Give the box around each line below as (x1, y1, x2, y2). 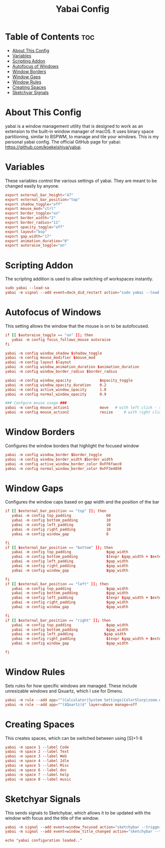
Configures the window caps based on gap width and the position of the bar (5, 499, 160, 505)
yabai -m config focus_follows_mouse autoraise (11, 337, 111, 342)
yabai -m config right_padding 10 (11, 527, 111, 532)
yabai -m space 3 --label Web (5, 754, 67, 759)
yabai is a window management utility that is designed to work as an (5, 123, 143, 129)
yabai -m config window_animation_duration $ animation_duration (5, 364, 139, 370)
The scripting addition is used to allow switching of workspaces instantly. (5, 276, 153, 282)
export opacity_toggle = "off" (5, 225, 65, 230)
